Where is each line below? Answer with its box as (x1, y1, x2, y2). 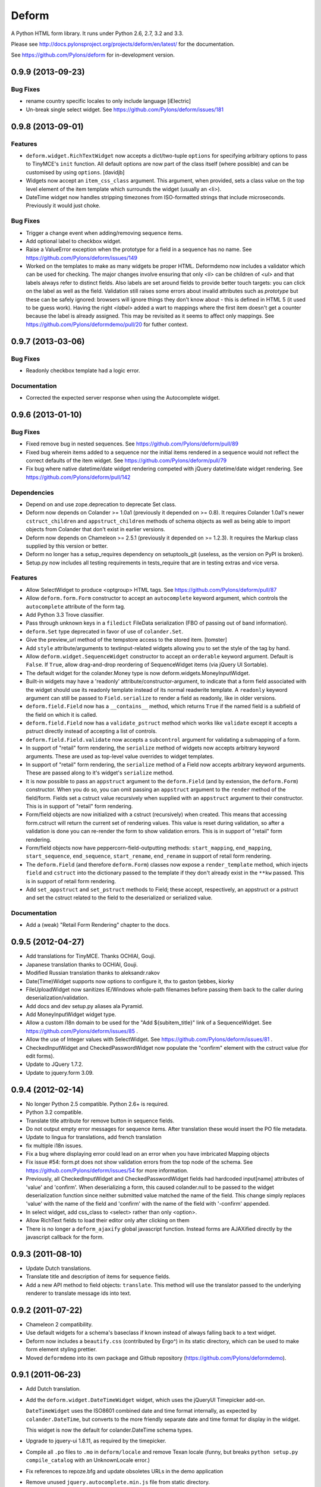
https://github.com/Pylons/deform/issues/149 (26, 254, 138, 261)
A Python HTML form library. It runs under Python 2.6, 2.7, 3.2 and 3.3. (11, 30, 184, 37)
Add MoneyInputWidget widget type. (26, 1011, 117, 1018)
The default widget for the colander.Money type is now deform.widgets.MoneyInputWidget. (26, 669, 250, 676)
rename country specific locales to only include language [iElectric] (26, 98, 191, 105)
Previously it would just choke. (26, 202, 100, 209)
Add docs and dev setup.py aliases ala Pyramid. (26, 1002, 144, 1009)
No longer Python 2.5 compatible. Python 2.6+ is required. (26, 1100, 169, 1108)
